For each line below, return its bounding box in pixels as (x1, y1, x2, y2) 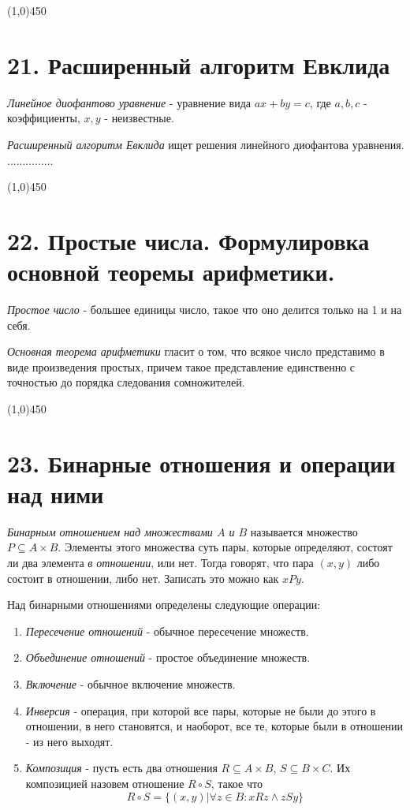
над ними (7, 477, 104, 510)
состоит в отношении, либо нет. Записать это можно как (7, 569, 279, 586)
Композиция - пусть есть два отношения (25, 760, 218, 776)
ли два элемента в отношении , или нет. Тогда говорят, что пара (7, 554, 314, 571)
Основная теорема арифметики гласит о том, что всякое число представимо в (7, 343, 385, 360)
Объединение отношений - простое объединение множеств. (25, 649, 311, 666)
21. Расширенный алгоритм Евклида (7, 48, 390, 80)
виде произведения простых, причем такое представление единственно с (7, 358, 356, 375)
